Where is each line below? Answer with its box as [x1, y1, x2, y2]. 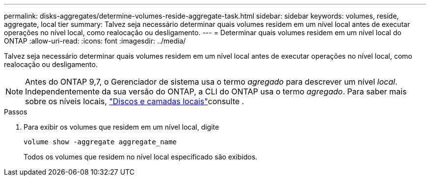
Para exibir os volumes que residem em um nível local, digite [24, 123, 219, 131]
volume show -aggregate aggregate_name [24, 138, 177, 146]
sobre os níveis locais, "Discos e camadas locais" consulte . [25, 96, 244, 106]
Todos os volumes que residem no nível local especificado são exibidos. [24, 153, 258, 161]
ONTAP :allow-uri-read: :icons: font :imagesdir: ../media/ [4, 37, 186, 45]
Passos [4, 108, 27, 116]
